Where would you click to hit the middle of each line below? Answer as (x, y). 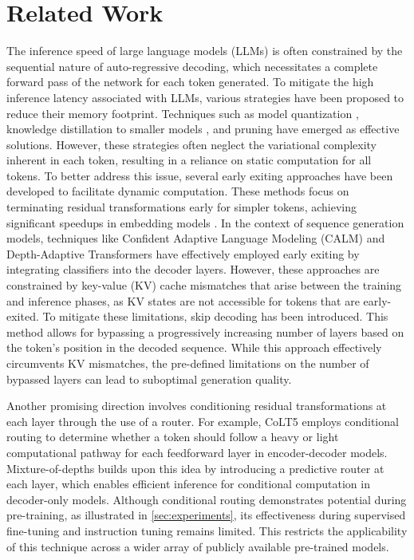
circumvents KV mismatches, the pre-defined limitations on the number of (188, 363)
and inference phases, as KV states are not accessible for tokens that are (183, 300)
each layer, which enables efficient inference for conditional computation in (188, 484)
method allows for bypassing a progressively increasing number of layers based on (205, 331)
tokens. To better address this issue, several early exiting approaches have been (200, 175)
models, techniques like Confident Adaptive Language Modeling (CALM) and (196, 238)
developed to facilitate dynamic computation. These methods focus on (178, 191)
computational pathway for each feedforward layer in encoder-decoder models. (197, 452)
